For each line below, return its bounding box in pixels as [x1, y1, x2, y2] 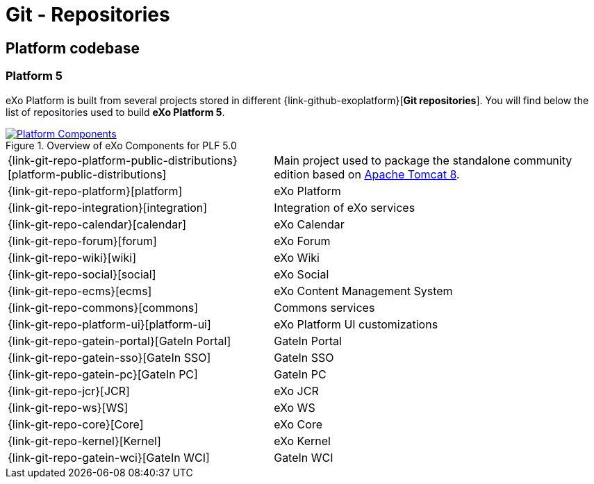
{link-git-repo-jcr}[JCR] [8, 383, 130, 398]
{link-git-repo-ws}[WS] [8, 400, 129, 415]
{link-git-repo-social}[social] [8, 267, 156, 281]
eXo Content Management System [274, 283, 453, 298]
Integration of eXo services [274, 200, 415, 215]
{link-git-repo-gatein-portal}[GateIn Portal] [8, 333, 231, 348]
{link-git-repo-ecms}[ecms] [8, 283, 152, 298]
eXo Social [274, 267, 329, 281]
